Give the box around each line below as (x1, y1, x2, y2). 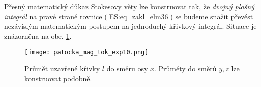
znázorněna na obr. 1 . (4, 30, 72, 41)
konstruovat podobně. (24, 73, 92, 83)
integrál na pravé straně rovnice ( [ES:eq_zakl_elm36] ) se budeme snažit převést (4, 11, 253, 21)
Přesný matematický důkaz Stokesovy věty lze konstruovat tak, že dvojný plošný (4, 1, 254, 11)
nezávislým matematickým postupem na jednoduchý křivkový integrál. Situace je (4, 21, 257, 31)
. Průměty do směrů (154, 63, 217, 74)
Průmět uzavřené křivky (24, 63, 100, 74)
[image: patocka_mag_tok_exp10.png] (24, 49, 149, 56)
